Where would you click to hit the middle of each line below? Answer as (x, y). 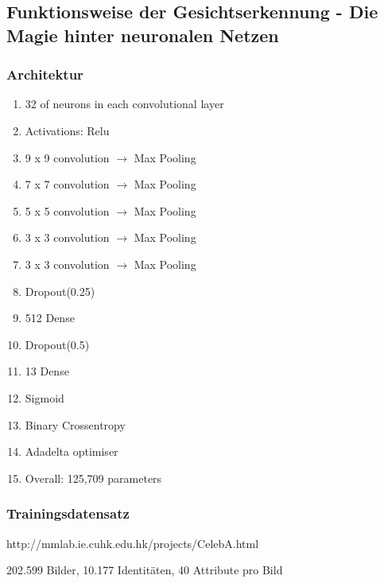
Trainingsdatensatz (68, 513)
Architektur (45, 74)
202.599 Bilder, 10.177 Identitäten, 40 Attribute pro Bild (145, 570)
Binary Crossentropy (75, 424)
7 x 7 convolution (67, 184)
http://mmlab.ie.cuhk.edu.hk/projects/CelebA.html (133, 543)
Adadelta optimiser (72, 451)
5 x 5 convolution (67, 210)
